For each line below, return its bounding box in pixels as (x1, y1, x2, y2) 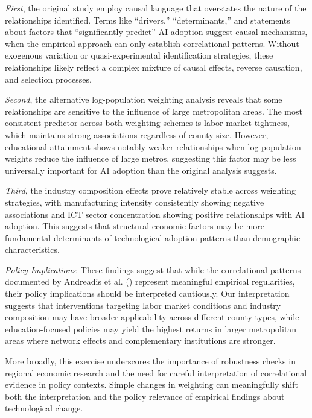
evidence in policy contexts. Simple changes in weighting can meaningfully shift (5, 378, 298, 391)
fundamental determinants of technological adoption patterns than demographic (5, 231, 301, 244)
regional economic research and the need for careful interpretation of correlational (5, 366, 307, 379)
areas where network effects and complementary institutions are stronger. (5, 334, 276, 347)
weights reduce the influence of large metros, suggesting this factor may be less (5, 152, 296, 165)
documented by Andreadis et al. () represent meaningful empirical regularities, (5, 275, 295, 288)
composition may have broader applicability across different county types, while (5, 311, 299, 323)
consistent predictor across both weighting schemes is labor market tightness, (5, 116, 290, 129)
